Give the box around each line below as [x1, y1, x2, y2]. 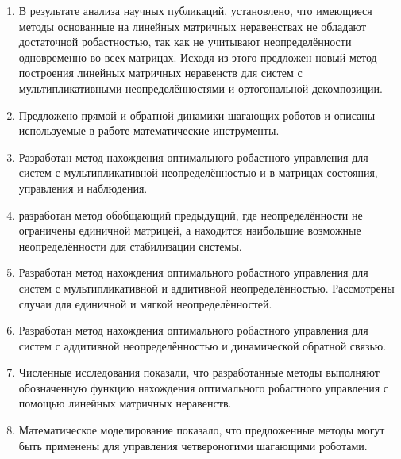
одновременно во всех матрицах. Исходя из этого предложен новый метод [18, 48, 377, 65]
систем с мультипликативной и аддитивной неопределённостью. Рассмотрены [18, 279, 395, 296]
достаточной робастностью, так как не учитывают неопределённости [18, 33, 352, 50]
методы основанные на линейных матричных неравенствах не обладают [18, 17, 367, 34]
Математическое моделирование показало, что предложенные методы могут [18, 422, 385, 438]
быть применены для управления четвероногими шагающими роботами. [18, 437, 368, 453]
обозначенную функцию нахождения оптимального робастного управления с [18, 379, 388, 396]
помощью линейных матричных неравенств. [18, 395, 232, 411]
